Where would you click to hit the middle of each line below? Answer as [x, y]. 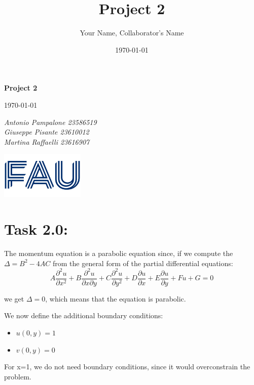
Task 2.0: [36, 229]
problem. [18, 376]
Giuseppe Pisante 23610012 [47, 132]
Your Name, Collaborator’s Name [132, 33]
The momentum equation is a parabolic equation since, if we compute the [119, 253]
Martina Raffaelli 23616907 [47, 141]
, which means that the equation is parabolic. [116, 298]
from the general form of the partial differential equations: [143, 263]
